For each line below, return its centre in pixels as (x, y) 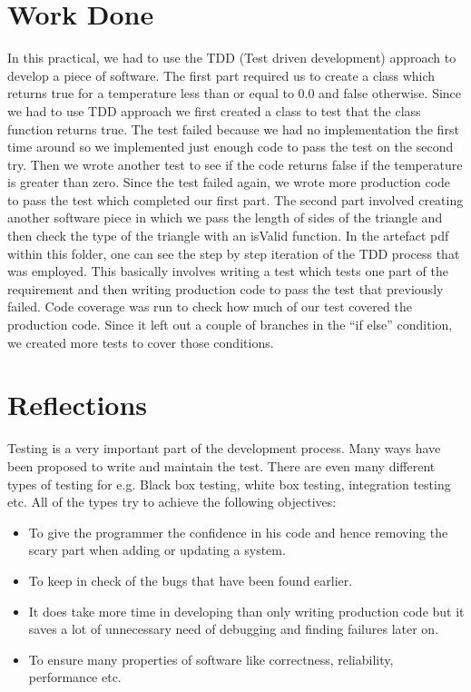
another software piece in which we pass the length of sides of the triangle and (225, 217)
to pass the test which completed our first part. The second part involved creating (235, 199)
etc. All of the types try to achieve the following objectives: (172, 502)
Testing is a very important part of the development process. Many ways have (224, 448)
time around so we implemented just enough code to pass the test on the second (231, 147)
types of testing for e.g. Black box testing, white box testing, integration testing (229, 484)
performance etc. (75, 677)
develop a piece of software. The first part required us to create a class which (221, 75)
